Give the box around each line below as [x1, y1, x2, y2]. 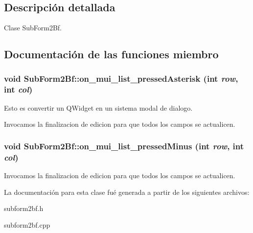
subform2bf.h [4, 203, 44, 213]
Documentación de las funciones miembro [4, 47, 219, 62]
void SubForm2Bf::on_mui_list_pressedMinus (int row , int [4, 140, 244, 152]
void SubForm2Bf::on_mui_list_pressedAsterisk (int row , [4, 72, 238, 84]
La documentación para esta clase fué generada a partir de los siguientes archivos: [4, 186, 250, 197]
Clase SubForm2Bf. [4, 23, 62, 33]
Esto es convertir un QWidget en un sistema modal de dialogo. [4, 102, 193, 113]
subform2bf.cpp [4, 219, 50, 230]
